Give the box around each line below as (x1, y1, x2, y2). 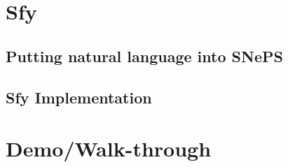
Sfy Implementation (6, 86, 152, 108)
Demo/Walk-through (6, 134, 212, 163)
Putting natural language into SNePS (6, 45, 283, 66)
